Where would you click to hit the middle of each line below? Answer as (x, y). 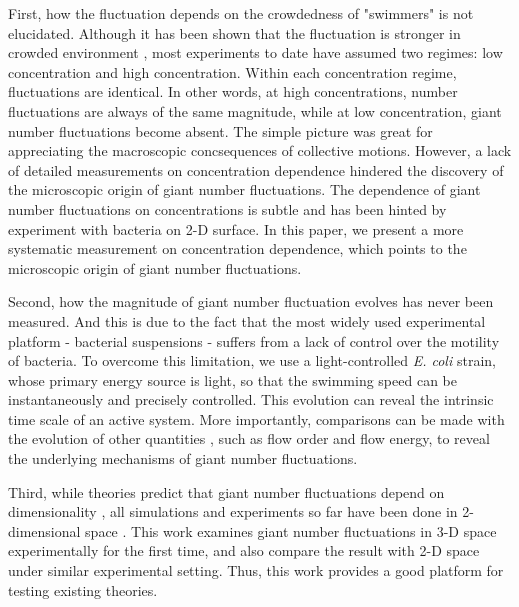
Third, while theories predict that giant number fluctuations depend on (226, 491)
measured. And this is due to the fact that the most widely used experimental (247, 320)
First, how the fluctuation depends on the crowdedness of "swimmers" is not (241, 13)
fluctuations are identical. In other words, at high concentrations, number (233, 91)
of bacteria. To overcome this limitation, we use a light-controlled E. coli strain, (252, 360)
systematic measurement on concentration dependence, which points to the (237, 248)
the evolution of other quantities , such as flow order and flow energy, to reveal (249, 438)
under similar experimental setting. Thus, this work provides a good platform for (256, 570)
